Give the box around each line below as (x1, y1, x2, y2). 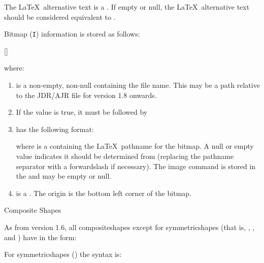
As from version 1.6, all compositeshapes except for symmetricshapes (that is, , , (4, 221, 255, 232)
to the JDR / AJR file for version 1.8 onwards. (16, 89, 157, 100)
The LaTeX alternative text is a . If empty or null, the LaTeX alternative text (4, 2, 250, 12)
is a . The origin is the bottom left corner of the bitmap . (16, 187, 192, 198)
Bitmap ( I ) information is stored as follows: (4, 28, 140, 39)
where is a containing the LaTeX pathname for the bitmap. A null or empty (16, 141, 254, 151)
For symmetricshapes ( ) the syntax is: (4, 249, 122, 259)
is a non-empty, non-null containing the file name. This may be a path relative (16, 80, 260, 90)
